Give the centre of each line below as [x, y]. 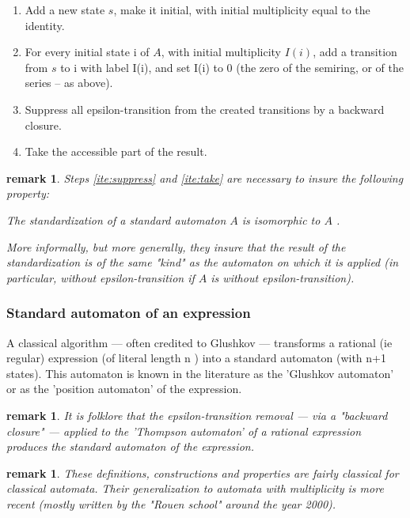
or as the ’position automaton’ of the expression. [124, 389]
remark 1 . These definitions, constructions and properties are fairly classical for [203, 473]
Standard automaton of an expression [129, 313]
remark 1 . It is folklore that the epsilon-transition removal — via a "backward [197, 415]
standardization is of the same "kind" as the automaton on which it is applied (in [203, 262]
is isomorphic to [281, 219]
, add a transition [355, 52]
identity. [45, 25]
